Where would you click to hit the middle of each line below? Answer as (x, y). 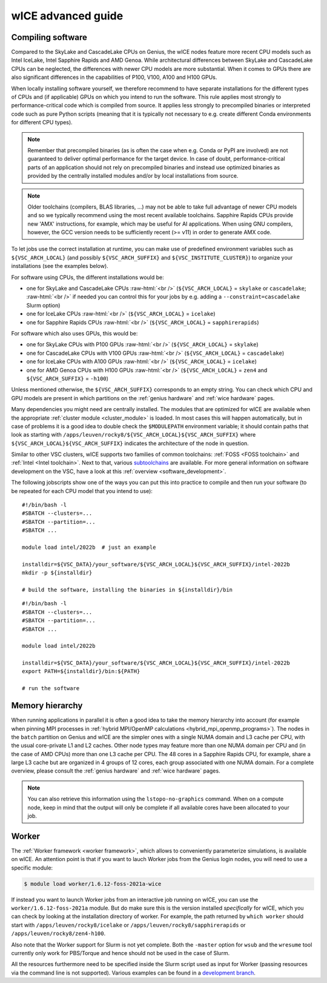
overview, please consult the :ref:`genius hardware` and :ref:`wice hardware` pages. (116, 771)
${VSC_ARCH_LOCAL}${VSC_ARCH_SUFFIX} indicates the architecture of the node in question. (130, 443)
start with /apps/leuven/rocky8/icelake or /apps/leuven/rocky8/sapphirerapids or (128, 925)
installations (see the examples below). (60, 266)
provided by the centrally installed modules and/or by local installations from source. (133, 176)
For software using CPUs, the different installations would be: (88, 277)
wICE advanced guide (67, 16)
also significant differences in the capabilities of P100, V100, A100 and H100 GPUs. (114, 77)
